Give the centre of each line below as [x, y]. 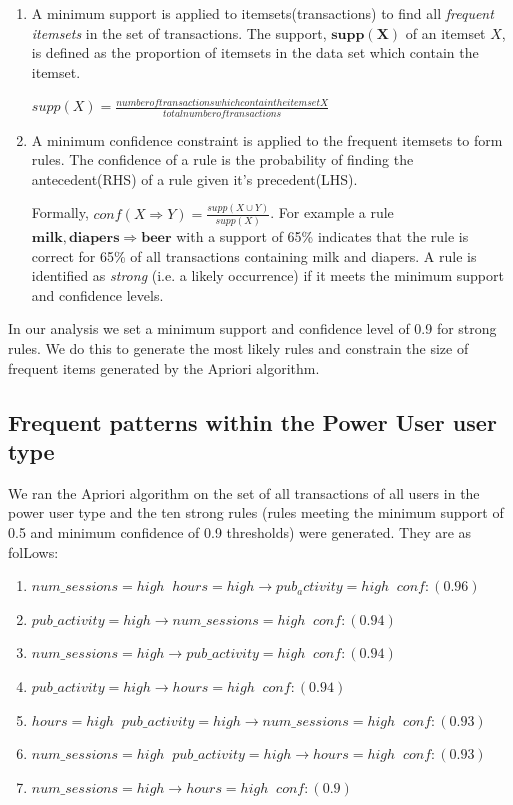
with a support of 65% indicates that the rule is [322, 236]
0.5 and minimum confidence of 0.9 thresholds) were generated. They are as [240, 532]
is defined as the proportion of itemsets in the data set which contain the [255, 52]
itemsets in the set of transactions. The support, [179, 32]
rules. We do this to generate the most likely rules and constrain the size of [238, 348]
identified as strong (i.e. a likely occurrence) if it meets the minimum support [267, 275]
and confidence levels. [97, 294]
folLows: [33, 551]
